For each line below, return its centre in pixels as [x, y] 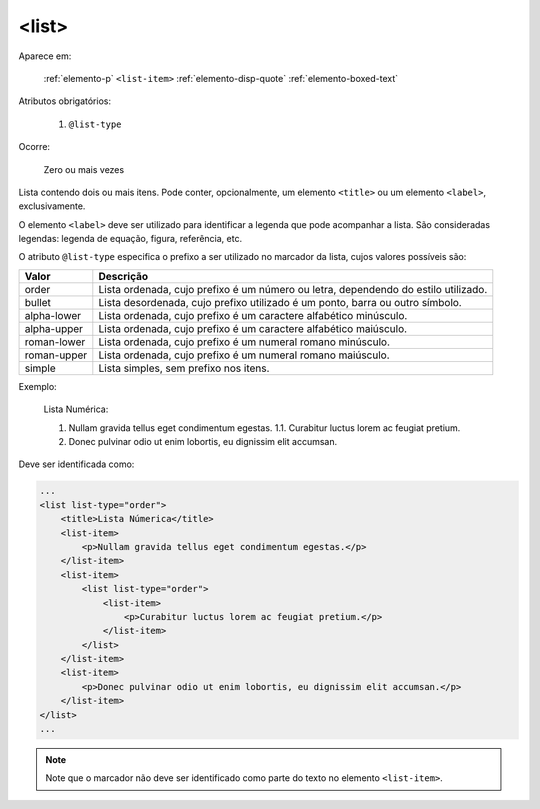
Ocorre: [34, 147]
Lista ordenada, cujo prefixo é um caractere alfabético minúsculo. [253, 315]
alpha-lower [53, 315]
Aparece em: [45, 56]
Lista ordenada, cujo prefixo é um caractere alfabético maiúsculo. [253, 328]
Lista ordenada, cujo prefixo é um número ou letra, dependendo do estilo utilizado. [293, 289]
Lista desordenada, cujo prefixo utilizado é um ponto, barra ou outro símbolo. [280, 302]
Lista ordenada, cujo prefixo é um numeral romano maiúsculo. [244, 355]
